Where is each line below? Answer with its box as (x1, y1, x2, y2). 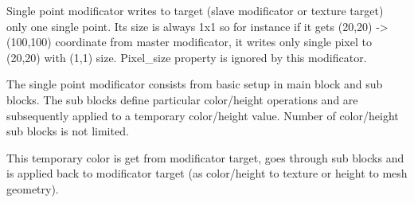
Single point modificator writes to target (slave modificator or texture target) (6, 2, 384, 18)
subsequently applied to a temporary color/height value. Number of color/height (6, 107, 399, 123)
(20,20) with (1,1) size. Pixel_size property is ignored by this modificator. (6, 49, 367, 65)
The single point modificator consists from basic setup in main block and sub (6, 76, 383, 92)
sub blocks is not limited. (6, 123, 129, 139)
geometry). (6, 180, 59, 197)
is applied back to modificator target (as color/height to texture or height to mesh (6, 165, 408, 182)
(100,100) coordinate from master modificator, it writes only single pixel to (6, 33, 372, 50)
